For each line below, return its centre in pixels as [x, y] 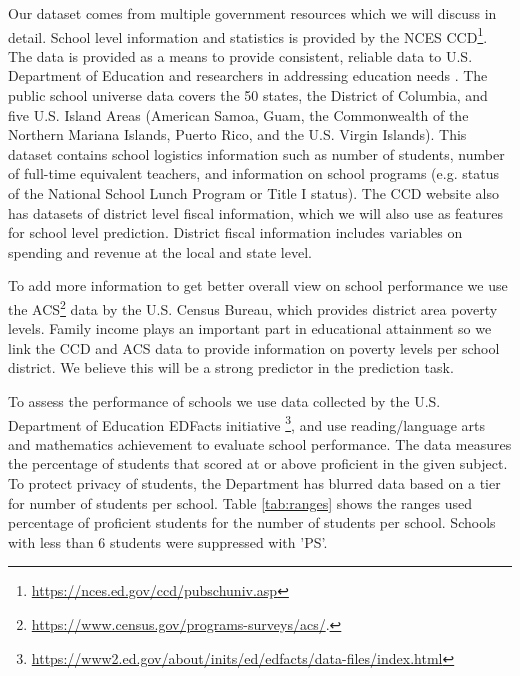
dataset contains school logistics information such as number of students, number [256, 153]
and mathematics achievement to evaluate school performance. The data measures [260, 443]
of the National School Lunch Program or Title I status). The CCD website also [253, 193]
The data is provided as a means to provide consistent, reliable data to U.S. [240, 55]
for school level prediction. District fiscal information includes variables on [235, 232]
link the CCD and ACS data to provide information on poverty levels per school [254, 347]
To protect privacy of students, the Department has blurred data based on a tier [254, 483]
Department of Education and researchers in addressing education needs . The [248, 75]
